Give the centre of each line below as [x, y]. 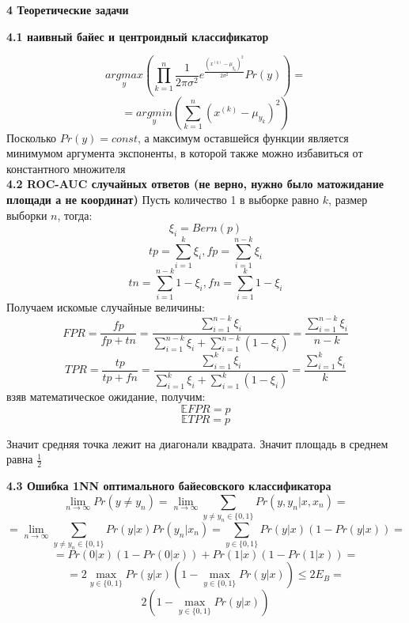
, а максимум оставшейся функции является [243, 137]
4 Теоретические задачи [68, 9]
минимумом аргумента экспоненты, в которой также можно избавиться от [185, 153]
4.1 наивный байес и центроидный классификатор [138, 36]
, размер [348, 199]
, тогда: [75, 215]
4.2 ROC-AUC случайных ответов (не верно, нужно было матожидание [195, 184]
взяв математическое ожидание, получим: [106, 396]
